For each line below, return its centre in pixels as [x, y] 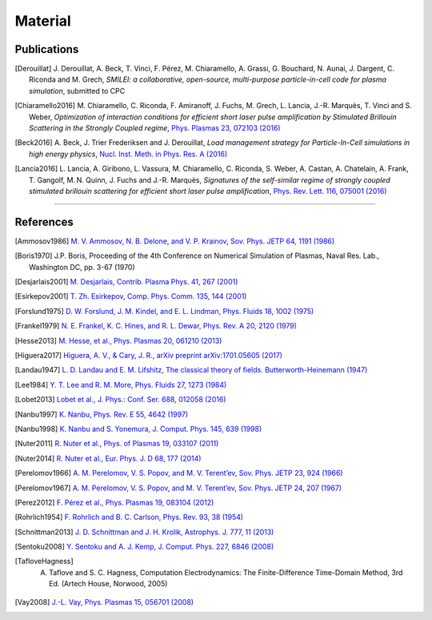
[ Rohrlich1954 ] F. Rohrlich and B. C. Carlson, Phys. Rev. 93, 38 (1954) [129, 517]
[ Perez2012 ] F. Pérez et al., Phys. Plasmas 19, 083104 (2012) [114, 502]
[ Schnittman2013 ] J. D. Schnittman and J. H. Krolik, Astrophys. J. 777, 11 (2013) [144, 532]
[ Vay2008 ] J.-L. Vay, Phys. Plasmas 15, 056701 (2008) [104, 602]
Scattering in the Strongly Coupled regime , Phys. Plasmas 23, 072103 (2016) [155, 128]
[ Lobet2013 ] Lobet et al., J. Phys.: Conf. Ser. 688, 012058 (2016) [120, 400]
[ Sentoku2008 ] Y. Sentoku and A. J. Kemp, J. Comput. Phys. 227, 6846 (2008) [144, 547]
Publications [47, 49]
